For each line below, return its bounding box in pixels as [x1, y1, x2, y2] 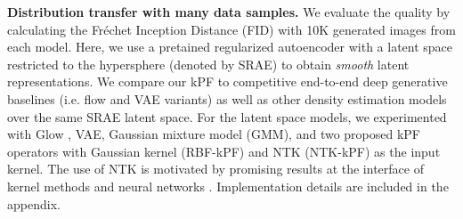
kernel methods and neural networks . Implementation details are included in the [7, 176, 449, 195]
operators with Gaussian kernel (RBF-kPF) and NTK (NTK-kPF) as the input [7, 142, 441, 160]
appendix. [7, 194, 61, 213]
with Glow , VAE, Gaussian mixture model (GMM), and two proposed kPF [7, 125, 421, 143]
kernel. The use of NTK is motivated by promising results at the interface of [7, 159, 424, 178]
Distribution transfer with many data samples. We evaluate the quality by [7, 3, 451, 20]
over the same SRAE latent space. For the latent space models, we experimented [7, 107, 447, 126]
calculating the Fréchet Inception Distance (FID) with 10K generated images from [7, 20, 456, 38]
